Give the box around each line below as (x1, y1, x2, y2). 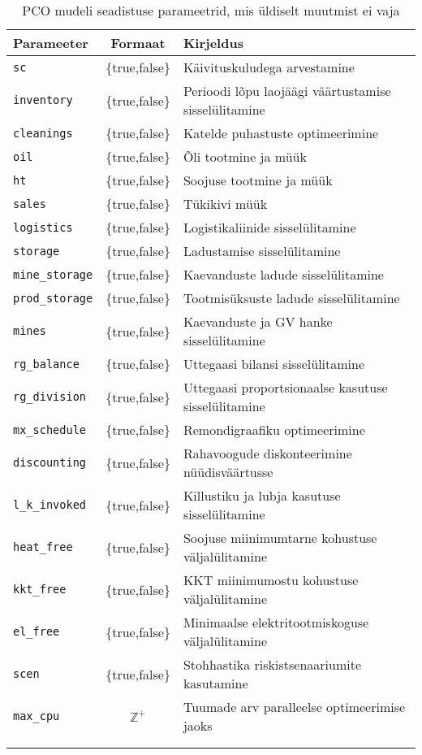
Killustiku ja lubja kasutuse (183, 486, 341, 505)
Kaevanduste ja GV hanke (183, 312, 333, 331)
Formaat (110, 33, 166, 52)
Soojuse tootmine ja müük (183, 171, 333, 189)
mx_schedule (13, 423, 87, 436)
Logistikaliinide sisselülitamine (183, 218, 356, 236)
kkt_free (13, 583, 67, 596)
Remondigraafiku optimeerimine (183, 420, 365, 439)
